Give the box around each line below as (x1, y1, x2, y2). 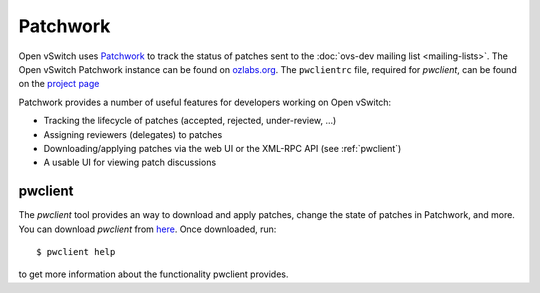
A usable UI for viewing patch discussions (43, 156, 217, 169)
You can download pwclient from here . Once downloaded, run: (18, 223, 277, 235)
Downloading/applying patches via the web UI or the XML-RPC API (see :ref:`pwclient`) (43, 142, 402, 154)
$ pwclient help (36, 246, 116, 257)
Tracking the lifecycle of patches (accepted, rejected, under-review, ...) (43, 115, 337, 127)
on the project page (18, 78, 100, 90)
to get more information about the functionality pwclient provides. (18, 268, 289, 280)
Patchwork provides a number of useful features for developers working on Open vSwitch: (18, 96, 392, 108)
